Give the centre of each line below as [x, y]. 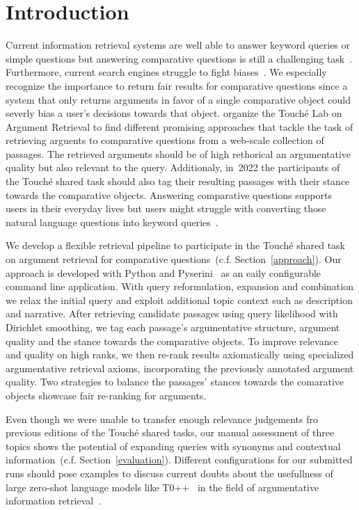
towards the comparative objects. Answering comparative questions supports [169, 194]
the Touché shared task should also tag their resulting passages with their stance [178, 181]
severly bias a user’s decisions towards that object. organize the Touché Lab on [174, 113]
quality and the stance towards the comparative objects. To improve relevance [172, 341]
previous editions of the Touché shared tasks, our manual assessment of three [170, 432]
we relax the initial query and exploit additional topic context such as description [179, 300]
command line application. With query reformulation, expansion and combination [179, 286]
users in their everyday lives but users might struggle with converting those [166, 208]
